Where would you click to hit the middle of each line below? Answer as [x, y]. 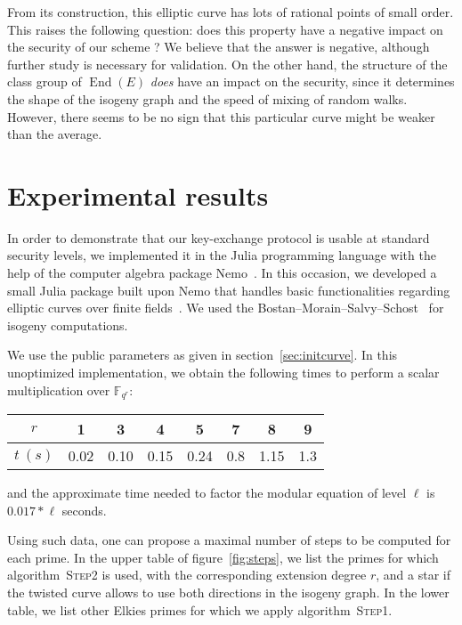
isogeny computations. [68, 325]
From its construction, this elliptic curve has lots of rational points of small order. [231, 12]
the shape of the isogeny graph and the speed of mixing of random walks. [207, 98]
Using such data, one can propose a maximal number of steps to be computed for [229, 540]
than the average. [55, 134]
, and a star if [413, 575]
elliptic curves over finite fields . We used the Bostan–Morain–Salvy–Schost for [226, 308]
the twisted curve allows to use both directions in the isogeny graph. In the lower [228, 593]
